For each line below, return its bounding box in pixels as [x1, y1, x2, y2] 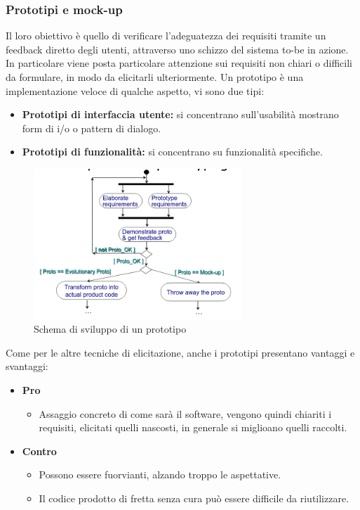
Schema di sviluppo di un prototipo [34, 321, 187, 336]
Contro [22, 443, 57, 458]
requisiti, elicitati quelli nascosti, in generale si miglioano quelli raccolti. [39, 420, 347, 435]
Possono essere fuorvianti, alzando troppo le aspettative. [39, 467, 281, 482]
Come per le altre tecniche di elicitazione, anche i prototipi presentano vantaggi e [6, 345, 355, 359]
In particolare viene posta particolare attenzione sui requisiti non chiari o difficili [6, 56, 352, 70]
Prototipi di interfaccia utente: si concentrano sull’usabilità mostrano [22, 107, 339, 122]
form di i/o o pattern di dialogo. [22, 120, 161, 135]
